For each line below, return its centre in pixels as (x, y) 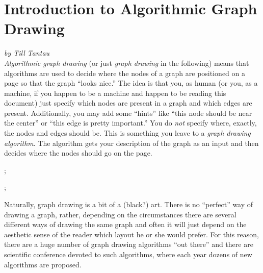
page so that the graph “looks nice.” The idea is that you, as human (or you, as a (131, 83)
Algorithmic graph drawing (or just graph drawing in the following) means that (127, 63)
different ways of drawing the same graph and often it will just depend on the (125, 224)
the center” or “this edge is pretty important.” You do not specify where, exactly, (130, 123)
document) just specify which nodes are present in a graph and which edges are (128, 103)
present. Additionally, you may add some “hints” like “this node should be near (128, 113)
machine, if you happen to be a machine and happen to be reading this (115, 93)
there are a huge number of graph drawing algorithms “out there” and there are (129, 244)
